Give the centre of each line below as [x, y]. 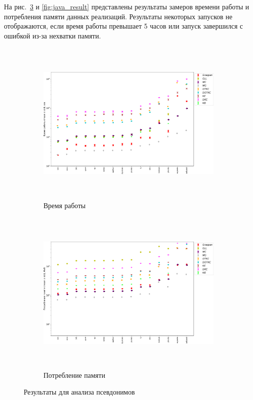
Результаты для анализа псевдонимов [79, 392]
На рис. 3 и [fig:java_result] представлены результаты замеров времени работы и [127, 6]
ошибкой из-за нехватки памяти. [53, 35]
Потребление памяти [74, 375]
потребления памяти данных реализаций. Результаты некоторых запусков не [118, 16]
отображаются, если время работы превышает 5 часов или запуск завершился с [124, 26]
